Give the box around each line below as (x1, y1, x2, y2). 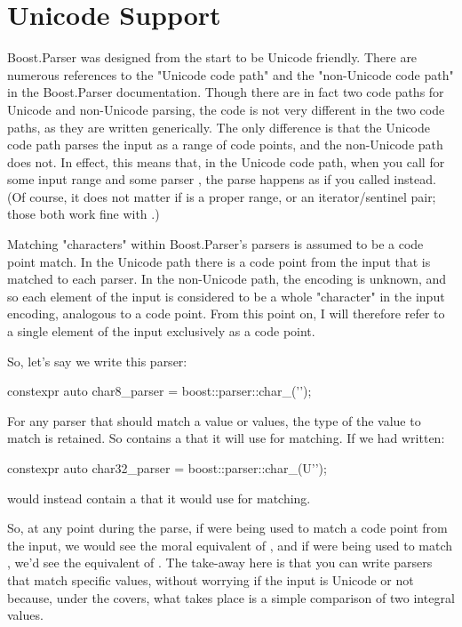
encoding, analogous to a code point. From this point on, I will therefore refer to (7, 304, 445, 323)
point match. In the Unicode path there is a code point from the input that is (7, 252, 431, 270)
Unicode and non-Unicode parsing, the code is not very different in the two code (7, 100, 445, 118)
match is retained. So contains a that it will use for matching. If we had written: (7, 429, 445, 447)
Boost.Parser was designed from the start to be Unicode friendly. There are (7, 48, 418, 67)
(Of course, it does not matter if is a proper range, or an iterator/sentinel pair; (7, 187, 436, 205)
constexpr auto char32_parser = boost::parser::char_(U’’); (7, 459, 327, 477)
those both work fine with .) (7, 205, 160, 223)
